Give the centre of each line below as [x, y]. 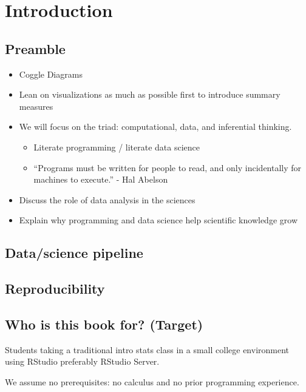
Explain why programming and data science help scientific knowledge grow [158, 220]
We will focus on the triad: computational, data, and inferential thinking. [155, 127]
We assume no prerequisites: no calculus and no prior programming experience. [152, 381]
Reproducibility [55, 289]
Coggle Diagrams [51, 74]
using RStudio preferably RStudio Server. [82, 361]
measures [36, 106]
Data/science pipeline [74, 253]
